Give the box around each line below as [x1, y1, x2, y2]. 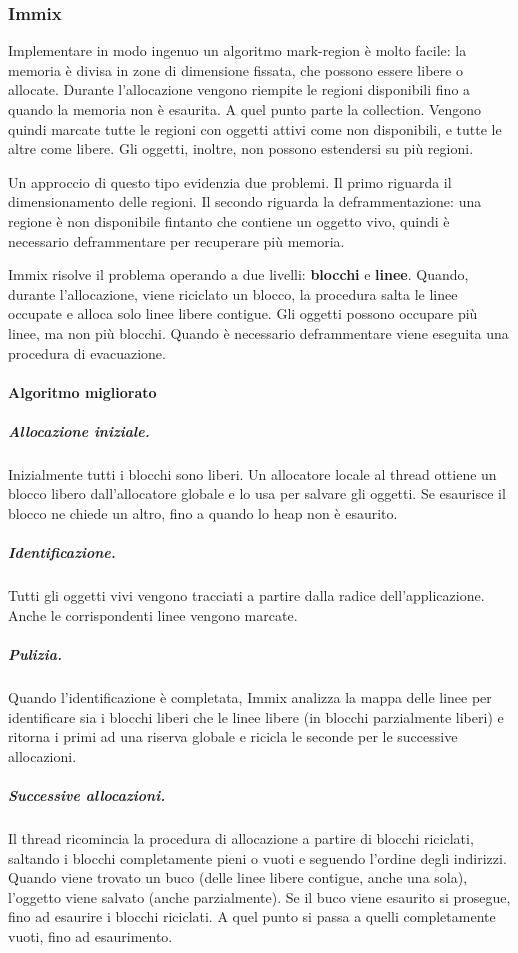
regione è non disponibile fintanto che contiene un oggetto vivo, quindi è [8, 210, 450, 231]
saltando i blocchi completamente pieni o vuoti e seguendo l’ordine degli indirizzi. [8, 847, 507, 868]
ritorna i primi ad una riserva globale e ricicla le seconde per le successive [8, 726, 458, 747]
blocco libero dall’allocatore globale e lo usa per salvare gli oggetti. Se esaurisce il [8, 483, 506, 504]
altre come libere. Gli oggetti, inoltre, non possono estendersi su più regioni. [8, 138, 474, 159]
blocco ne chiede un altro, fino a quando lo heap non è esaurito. [8, 503, 398, 524]
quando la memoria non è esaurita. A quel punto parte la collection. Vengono [8, 99, 482, 119]
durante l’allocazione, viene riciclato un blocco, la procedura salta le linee [8, 283, 458, 304]
